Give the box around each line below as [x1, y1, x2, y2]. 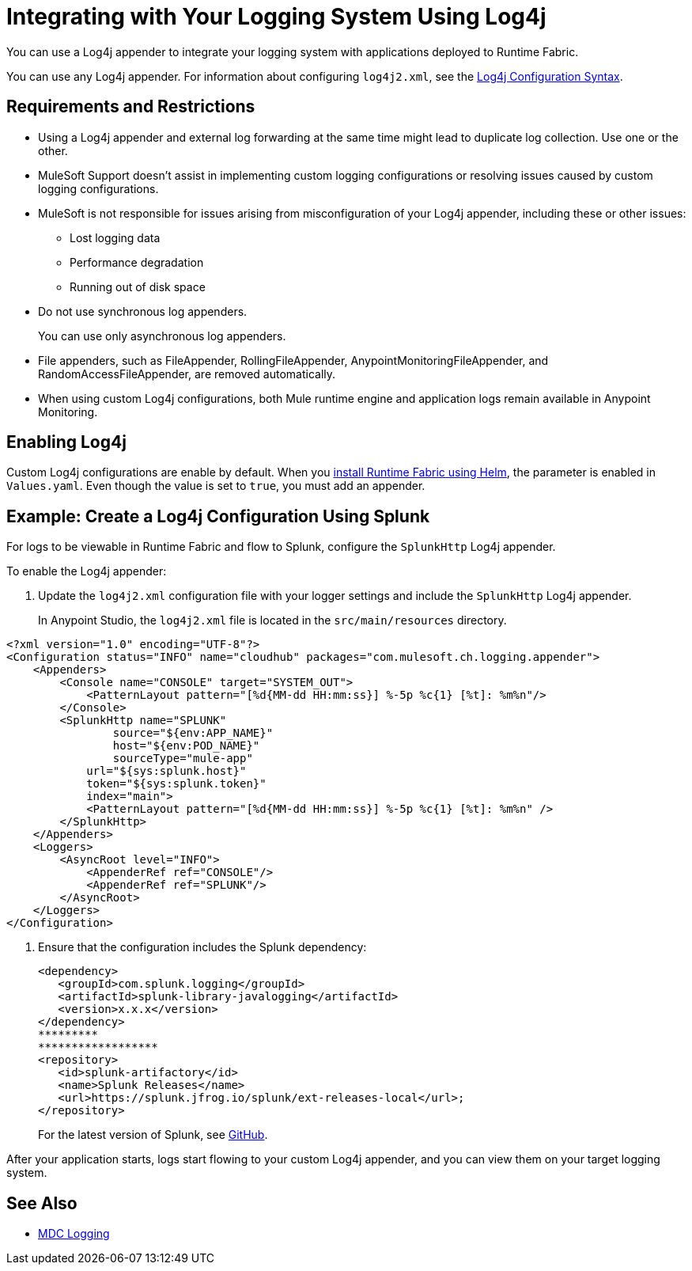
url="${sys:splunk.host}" [86, 764, 247, 778]
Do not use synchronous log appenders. [38, 304, 248, 318]
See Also [6, 1193, 78, 1213]
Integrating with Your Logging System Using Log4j [6, 3, 546, 30]
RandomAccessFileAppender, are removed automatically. [38, 366, 336, 381]
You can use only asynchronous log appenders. [38, 328, 286, 343]
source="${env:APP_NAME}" [112, 727, 274, 740]
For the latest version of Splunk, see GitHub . [38, 1128, 268, 1142]
